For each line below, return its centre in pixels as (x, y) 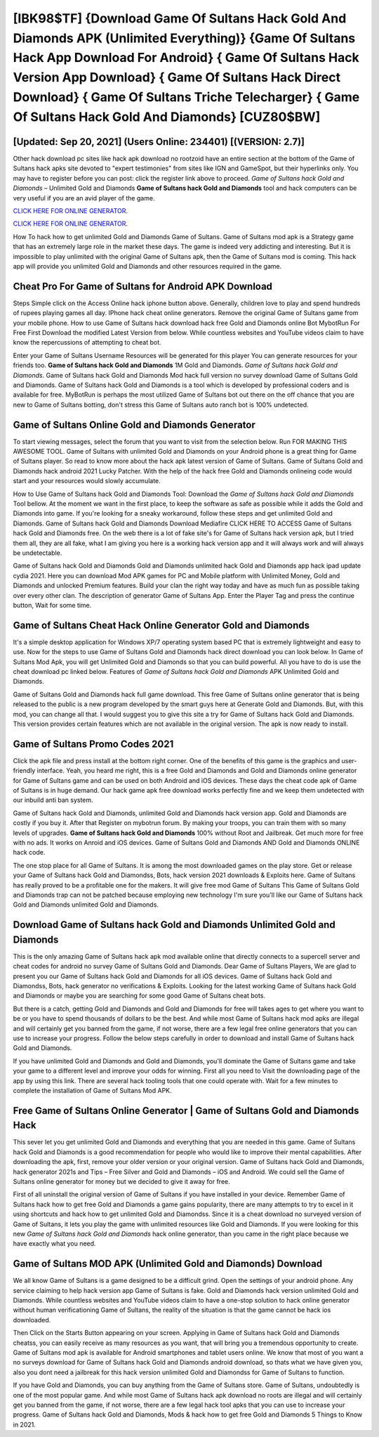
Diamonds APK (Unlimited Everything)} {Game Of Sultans (184, 38)
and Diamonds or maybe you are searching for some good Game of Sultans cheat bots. (139, 996)
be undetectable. (38, 553)
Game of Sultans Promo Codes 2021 (93, 744)
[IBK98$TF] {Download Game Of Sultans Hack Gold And (180, 18)
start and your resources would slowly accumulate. (87, 481)
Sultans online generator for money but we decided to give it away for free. (122, 1181)
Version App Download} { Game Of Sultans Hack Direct (177, 78)
